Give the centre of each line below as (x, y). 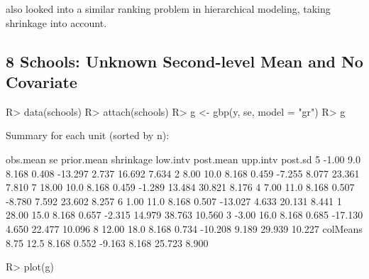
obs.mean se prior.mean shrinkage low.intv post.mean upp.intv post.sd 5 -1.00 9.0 (183, 159)
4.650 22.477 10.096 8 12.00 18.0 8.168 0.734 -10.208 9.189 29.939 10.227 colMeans (184, 228)
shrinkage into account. (56, 22)
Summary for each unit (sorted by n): (88, 135)
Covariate (42, 81)
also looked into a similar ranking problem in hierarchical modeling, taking (168, 9)
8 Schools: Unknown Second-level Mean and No (184, 61)
